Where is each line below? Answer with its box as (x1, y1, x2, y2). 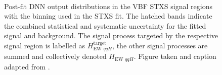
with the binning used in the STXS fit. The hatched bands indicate (4, 11, 212, 21)
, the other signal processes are (112, 40, 208, 50)
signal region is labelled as (4, 40, 85, 50)
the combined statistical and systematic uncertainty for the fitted (4, 20, 206, 31)
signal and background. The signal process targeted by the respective (4, 30, 218, 41)
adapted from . (4, 61, 50, 71)
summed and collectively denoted (4, 51, 107, 61)
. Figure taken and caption (134, 51, 216, 61)
